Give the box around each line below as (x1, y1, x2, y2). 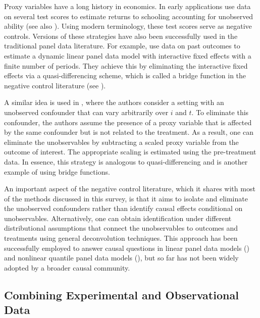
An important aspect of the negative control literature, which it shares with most (4, 183, 255, 194)
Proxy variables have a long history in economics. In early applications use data (4, 1, 251, 11)
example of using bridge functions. (4, 166, 110, 177)
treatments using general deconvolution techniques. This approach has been (4, 233, 238, 243)
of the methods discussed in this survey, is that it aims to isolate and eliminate (4, 193, 248, 203)
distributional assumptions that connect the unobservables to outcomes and (4, 223, 238, 233)
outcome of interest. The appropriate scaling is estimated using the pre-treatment (4, 146, 256, 157)
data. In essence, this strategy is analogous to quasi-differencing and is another (4, 156, 248, 167)
